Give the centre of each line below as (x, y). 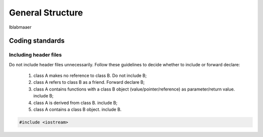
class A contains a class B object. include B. (77, 109)
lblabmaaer (20, 27)
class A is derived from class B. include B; (75, 103)
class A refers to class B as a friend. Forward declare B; (89, 82)
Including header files (35, 55)
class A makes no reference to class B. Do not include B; (90, 76)
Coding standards (37, 41)
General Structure (46, 13)
